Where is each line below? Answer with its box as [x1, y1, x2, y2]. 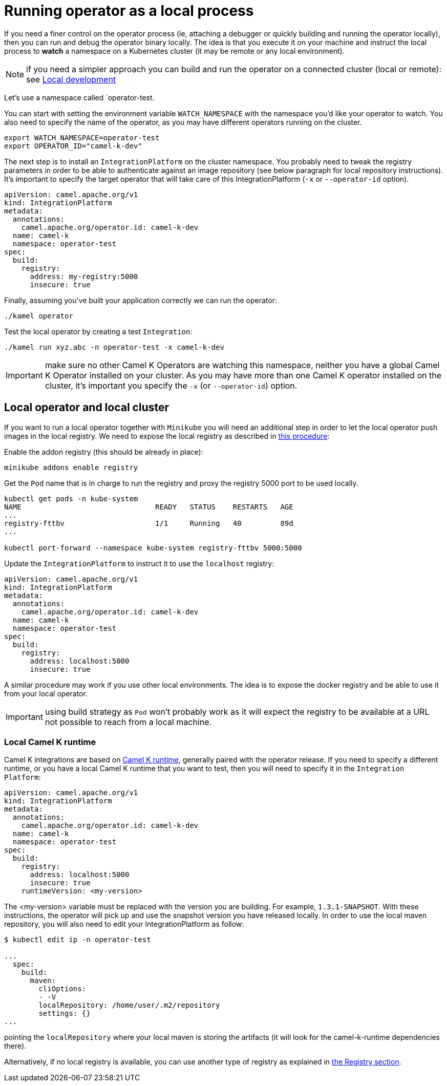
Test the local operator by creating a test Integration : [4, 327, 193, 336]
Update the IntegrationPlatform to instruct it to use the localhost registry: [4, 559, 274, 568]
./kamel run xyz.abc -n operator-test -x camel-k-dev [4, 343, 224, 351]
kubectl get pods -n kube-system [4, 494, 138, 503]
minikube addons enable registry [4, 463, 138, 472]
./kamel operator [4, 311, 73, 320]
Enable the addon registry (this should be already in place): [4, 447, 203, 456]
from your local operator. [4, 689, 88, 698]
